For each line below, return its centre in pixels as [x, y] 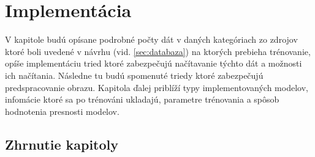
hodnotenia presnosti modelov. [62, 111]
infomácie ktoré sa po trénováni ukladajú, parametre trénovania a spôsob [142, 99]
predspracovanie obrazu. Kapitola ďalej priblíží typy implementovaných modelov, [157, 87]
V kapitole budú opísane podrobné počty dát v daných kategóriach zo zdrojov [151, 39]
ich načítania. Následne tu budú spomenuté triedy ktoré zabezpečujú [134, 75]
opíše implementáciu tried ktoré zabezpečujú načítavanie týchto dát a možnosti [154, 63]
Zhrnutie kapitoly [62, 144]
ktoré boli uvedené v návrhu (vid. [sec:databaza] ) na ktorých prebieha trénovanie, [158, 51]
